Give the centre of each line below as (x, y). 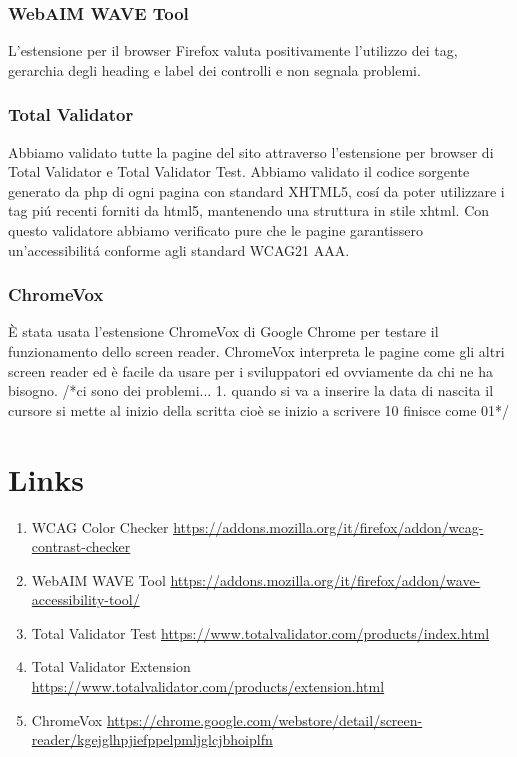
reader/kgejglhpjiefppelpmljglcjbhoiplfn (152, 739)
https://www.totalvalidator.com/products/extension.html (208, 686)
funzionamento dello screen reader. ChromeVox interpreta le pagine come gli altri (256, 351)
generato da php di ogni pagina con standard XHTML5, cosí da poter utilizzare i (256, 190)
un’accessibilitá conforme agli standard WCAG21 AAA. (179, 249)
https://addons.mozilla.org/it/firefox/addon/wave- (325, 579)
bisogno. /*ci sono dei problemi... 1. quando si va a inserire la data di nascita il (251, 390)
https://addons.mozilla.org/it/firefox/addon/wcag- (328, 526)
